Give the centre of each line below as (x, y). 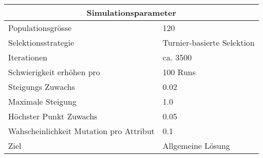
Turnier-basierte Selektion (209, 42)
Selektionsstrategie (41, 42)
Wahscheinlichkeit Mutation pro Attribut (81, 131)
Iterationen (28, 57)
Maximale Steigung (42, 101)
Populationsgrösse (40, 28)
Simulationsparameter (131, 12)
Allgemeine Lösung (196, 146)
